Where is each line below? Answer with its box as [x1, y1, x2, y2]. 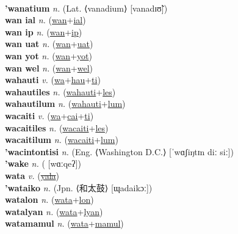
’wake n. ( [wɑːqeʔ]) [5, 157, 81, 170]
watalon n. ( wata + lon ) [5, 193, 94, 206]
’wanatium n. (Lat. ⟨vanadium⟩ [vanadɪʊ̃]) [5, 1, 168, 14]
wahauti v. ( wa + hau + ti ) [5, 73, 101, 86]
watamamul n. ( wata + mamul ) [5, 217, 124, 230]
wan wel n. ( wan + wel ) [5, 61, 93, 74]
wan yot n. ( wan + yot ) [5, 49, 92, 62]
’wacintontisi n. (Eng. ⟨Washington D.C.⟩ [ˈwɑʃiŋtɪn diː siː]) [5, 145, 234, 158]
